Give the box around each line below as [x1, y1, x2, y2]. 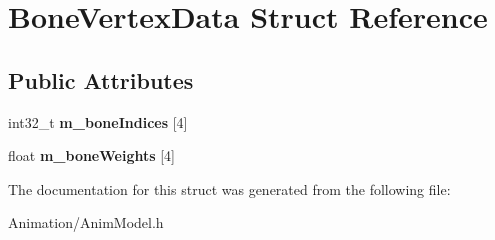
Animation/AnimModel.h [8, 212, 164, 233]
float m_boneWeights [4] [8, 145, 176, 166]
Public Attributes [8, 64, 194, 95]
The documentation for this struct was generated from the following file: [8, 178, 451, 199]
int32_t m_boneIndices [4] [8, 111, 188, 132]
